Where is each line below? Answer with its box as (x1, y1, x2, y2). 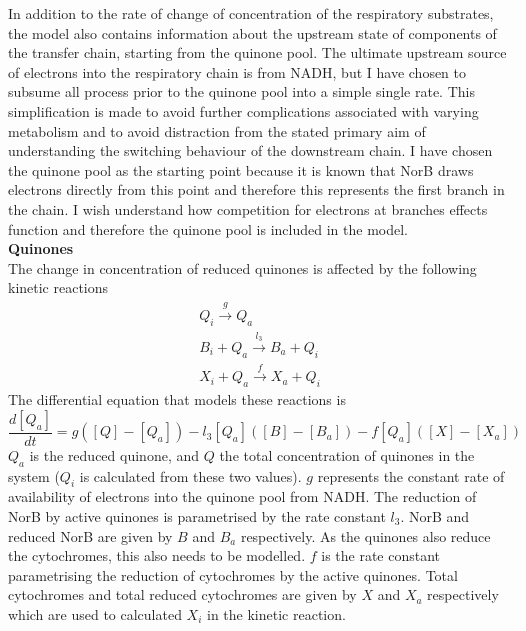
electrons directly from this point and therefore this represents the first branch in (8, 179, 505, 200)
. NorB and (400, 506, 470, 526)
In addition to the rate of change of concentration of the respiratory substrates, (8, 3, 494, 23)
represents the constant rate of (317, 465, 505, 486)
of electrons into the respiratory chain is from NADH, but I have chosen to (8, 61, 467, 82)
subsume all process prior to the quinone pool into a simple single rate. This (8, 81, 475, 102)
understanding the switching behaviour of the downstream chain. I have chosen (8, 140, 493, 161)
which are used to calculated (8, 603, 182, 624)
